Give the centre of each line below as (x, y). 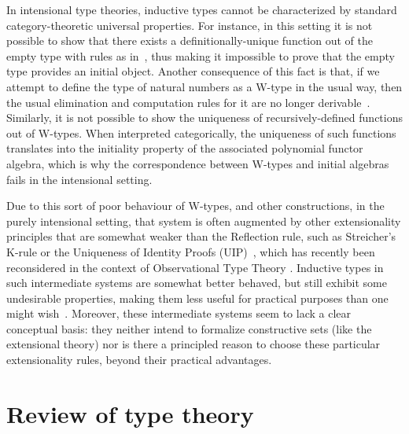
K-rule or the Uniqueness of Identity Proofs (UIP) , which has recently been (191, 251)
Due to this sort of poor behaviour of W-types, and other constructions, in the (195, 206)
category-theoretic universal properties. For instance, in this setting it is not (190, 25)
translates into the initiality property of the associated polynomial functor (185, 148)
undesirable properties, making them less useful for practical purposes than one (197, 298)
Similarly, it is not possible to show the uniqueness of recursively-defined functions (204, 118)
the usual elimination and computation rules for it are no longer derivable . (188, 102)
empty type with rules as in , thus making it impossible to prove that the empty (201, 55)
